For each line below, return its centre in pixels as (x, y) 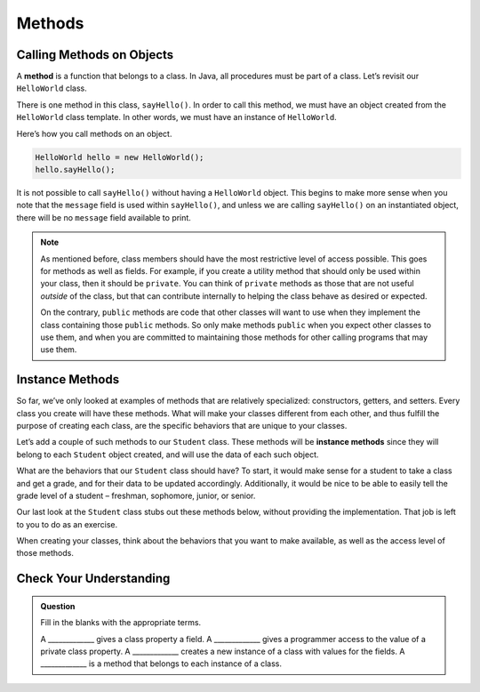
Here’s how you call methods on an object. (94, 133)
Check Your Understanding (93, 579)
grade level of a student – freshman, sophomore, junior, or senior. (136, 495)
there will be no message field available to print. (104, 217)
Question (58, 606)
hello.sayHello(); (75, 169)
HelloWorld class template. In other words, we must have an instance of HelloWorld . (176, 117)
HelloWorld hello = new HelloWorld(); (120, 157)
